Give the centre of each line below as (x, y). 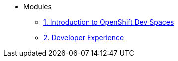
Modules (38, 7)
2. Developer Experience (84, 37)
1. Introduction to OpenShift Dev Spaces (109, 22)
